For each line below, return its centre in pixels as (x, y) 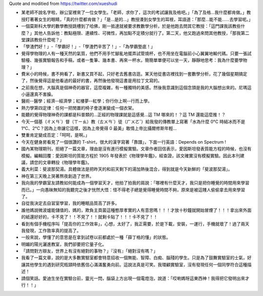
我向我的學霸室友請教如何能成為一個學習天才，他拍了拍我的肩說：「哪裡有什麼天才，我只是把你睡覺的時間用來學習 (135, 183)
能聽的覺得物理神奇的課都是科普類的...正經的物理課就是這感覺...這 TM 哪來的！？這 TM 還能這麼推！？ (123, 115)
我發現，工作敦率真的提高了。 (51, 230)
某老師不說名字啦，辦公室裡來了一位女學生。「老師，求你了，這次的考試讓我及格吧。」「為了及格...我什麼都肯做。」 (134, 13)
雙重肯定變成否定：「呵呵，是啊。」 (55, 135)
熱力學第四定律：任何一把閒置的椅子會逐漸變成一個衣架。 (79, 108)
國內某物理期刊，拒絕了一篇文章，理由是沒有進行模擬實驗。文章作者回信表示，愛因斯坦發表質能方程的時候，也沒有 (136, 149)
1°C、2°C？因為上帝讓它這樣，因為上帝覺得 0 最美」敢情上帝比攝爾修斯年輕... (99, 129)
